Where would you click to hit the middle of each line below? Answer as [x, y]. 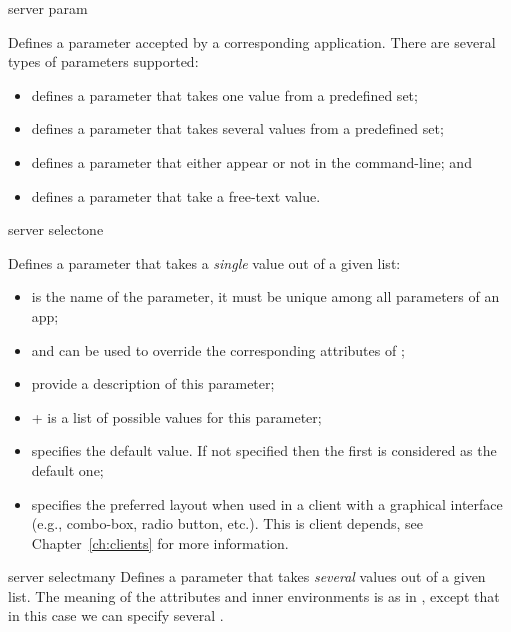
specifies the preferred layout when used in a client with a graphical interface [267, 503]
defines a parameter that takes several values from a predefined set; [237, 128]
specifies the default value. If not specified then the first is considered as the [264, 450]
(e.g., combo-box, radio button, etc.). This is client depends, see [227, 523]
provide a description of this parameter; [153, 383]
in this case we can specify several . [116, 615]
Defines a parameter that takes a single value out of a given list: [204, 262]
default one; [67, 469]
